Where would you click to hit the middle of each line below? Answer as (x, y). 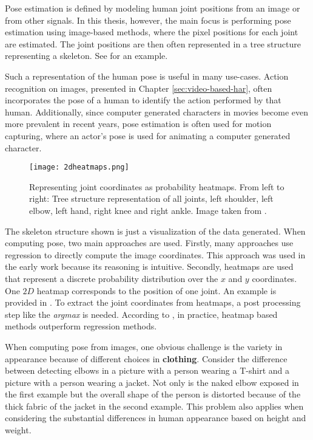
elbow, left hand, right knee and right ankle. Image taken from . (148, 210)
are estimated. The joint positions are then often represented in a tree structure (153, 43)
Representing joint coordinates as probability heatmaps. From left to (157, 186)
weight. (18, 430)
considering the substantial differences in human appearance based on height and (156, 418)
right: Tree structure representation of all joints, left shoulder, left (151, 198)
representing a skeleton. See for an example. (86, 56)
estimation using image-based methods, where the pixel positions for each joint (152, 32)
